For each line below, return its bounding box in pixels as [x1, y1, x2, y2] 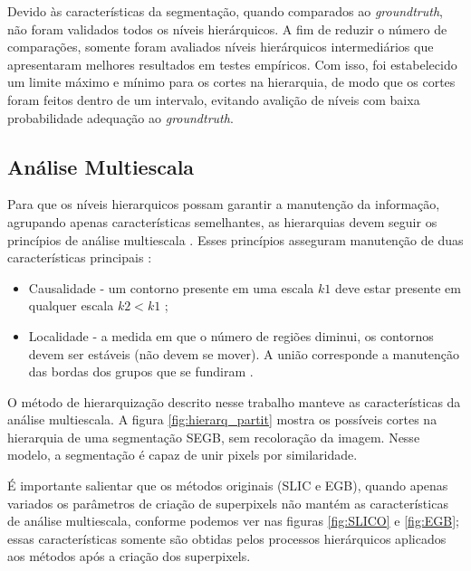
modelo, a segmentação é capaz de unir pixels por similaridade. [7, 445, 358, 464]
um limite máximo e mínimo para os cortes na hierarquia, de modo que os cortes [7, 72, 456, 91]
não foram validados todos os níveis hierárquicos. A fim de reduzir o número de [7, 19, 447, 38]
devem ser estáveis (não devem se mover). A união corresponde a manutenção [28, 344, 460, 363]
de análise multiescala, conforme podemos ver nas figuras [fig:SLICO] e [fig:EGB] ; [7, 511, 460, 530]
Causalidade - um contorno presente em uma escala [28, 278, 314, 297]
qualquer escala [28, 296, 114, 315]
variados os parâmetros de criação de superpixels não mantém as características [7, 493, 448, 512]
